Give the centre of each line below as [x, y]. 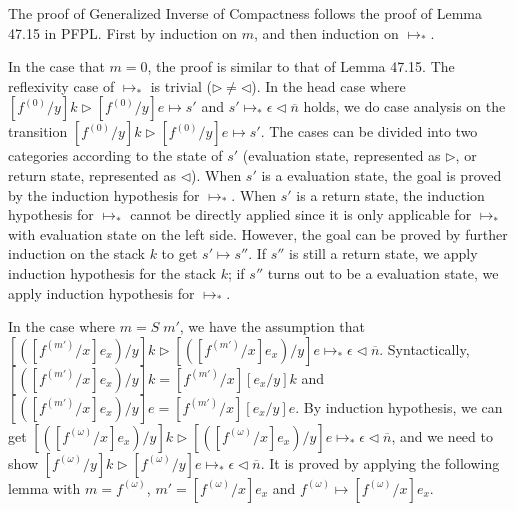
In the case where [62, 326]
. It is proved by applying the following [380, 462]
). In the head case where [328, 85]
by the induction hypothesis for [104, 194]
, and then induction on [326, 32]
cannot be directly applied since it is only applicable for [301, 214]
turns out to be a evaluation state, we [383, 272]
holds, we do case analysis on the [404, 106]
